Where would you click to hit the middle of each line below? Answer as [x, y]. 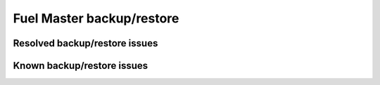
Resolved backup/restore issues [85, 43]
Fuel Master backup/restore [96, 18]
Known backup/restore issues [81, 66]
